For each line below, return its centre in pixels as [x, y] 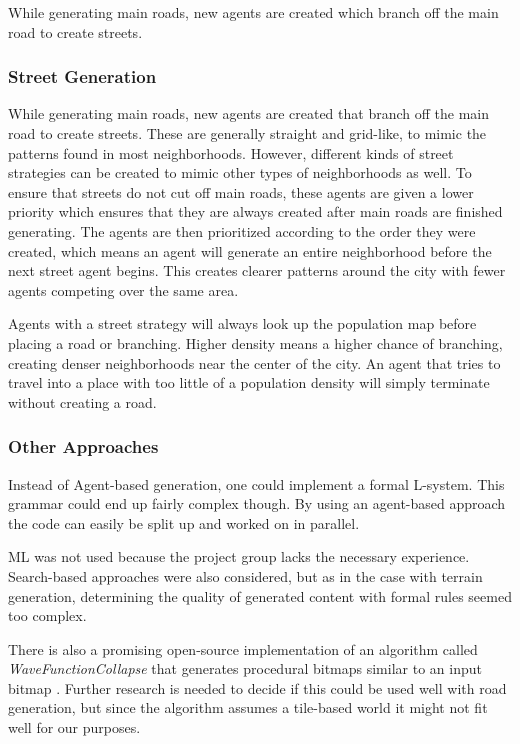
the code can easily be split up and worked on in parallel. [184, 522]
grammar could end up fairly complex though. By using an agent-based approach [257, 503]
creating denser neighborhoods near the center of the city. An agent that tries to [254, 362]
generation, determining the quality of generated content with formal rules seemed [260, 595]
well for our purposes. [74, 727]
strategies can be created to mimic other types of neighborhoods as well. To [240, 172]
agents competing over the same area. [123, 289]
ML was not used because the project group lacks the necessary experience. [239, 556]
